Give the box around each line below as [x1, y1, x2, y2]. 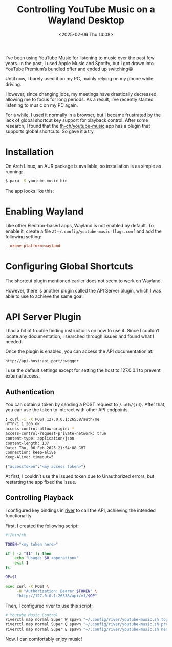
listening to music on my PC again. [5, 101, 78, 108]
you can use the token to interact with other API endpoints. [5, 407, 130, 413]
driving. [5, 81, 21, 87]
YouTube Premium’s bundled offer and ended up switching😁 [5, 66, 134, 72]
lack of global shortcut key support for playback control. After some [5, 117, 148, 123]
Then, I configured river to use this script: [5, 602, 93, 609]
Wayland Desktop [48, 14, 124, 26]
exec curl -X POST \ [5, 583, 50, 589]
